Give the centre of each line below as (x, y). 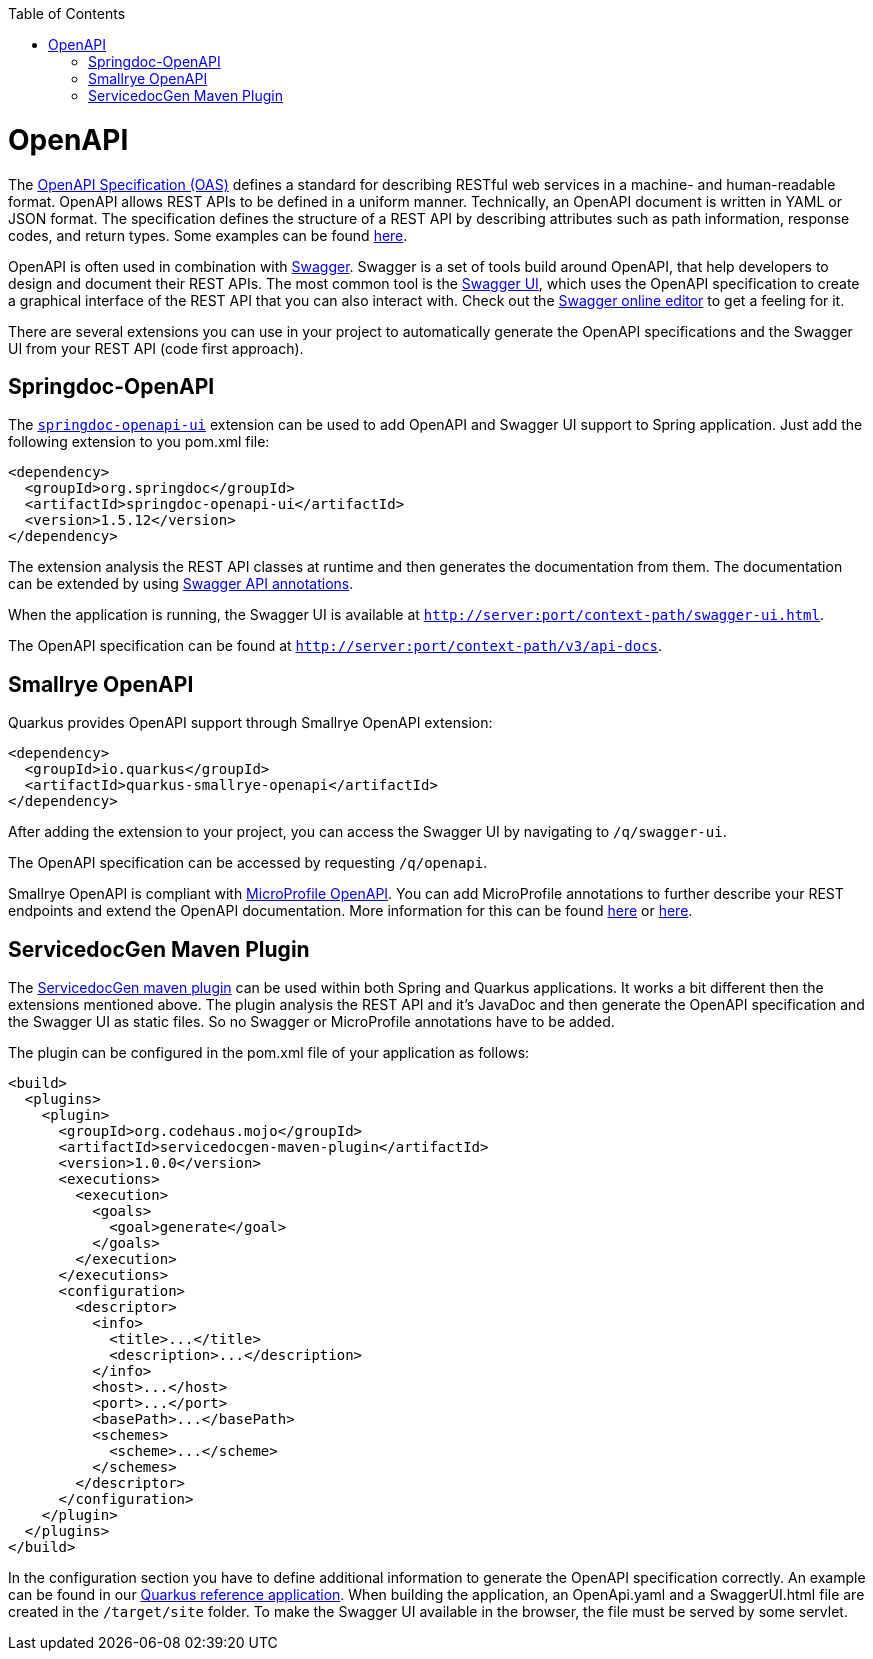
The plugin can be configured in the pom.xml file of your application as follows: (269, 1053)
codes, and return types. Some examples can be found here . (208, 235)
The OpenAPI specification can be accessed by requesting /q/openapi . (248, 863)
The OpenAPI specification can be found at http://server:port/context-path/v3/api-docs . (335, 646)
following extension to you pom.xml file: (139, 442)
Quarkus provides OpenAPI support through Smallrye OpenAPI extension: (250, 723)
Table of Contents (67, 13)
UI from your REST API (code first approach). (156, 348)
